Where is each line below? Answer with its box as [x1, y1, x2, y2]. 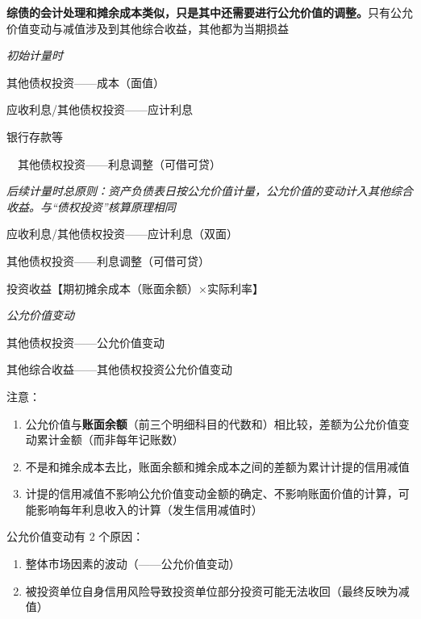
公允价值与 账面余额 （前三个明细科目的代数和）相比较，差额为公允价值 [25, 415, 398, 432]
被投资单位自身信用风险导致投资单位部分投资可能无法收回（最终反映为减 [25, 582, 410, 599]
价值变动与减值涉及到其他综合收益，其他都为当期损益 [6, 19, 289, 36]
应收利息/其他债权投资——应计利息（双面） [6, 225, 238, 242]
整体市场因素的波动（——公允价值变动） [25, 555, 240, 572]
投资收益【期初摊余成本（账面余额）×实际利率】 [6, 279, 264, 296]
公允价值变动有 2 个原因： [6, 528, 144, 545]
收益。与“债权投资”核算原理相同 [6, 198, 176, 215]
